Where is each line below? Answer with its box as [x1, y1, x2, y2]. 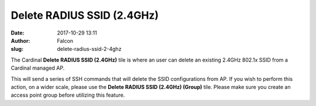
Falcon [57, 37, 73, 44]
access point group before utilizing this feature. [11, 91, 125, 99]
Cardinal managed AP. [11, 64, 65, 71]
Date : [11, 29, 25, 36]
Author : [11, 37, 30, 44]
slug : [11, 46, 23, 53]
